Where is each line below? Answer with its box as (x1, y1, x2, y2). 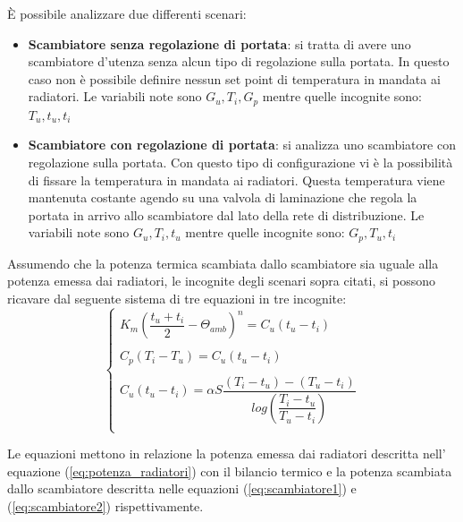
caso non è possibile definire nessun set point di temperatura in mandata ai (28, 69, 441, 88)
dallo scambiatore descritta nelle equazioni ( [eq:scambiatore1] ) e (7, 479, 357, 498)
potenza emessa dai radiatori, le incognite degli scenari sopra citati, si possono (7, 271, 436, 290)
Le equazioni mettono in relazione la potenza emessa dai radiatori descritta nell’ (7, 444, 446, 463)
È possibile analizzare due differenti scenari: (7, 4, 247, 22)
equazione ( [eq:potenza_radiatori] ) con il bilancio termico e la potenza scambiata (7, 461, 452, 480)
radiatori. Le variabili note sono (28, 87, 202, 106)
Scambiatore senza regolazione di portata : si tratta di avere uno (28, 34, 411, 53)
